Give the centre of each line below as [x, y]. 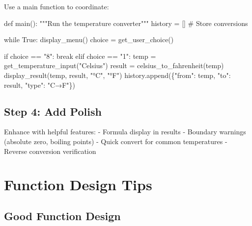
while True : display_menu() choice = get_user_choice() [89, 39]
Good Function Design [62, 215]
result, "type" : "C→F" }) [40, 85]
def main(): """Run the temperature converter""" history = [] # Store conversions [126, 23]
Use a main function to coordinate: [56, 6]
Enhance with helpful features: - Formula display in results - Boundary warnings [125, 132]
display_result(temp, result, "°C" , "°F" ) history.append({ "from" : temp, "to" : [117, 75]
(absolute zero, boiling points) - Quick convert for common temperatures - [116, 141]
